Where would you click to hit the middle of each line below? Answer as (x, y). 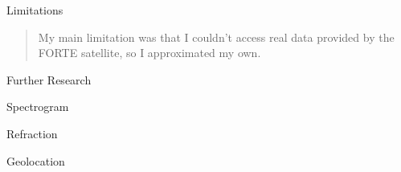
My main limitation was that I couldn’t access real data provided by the (216, 37)
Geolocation (36, 160)
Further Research (49, 79)
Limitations (35, 10)
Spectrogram (38, 106)
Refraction (32, 133)
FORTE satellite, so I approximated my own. (149, 53)
